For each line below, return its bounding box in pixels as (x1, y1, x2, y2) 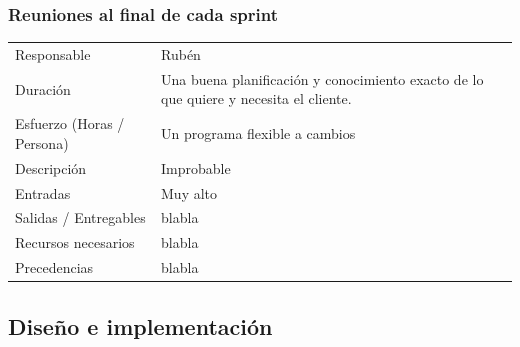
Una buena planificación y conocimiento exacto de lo (161, 68, 484, 89)
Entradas (15, 182, 71, 203)
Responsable (15, 43, 91, 64)
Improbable (161, 157, 231, 178)
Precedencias (15, 257, 94, 278)
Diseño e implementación (8, 310, 273, 341)
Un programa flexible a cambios (161, 123, 356, 144)
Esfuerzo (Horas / (15, 113, 125, 134)
